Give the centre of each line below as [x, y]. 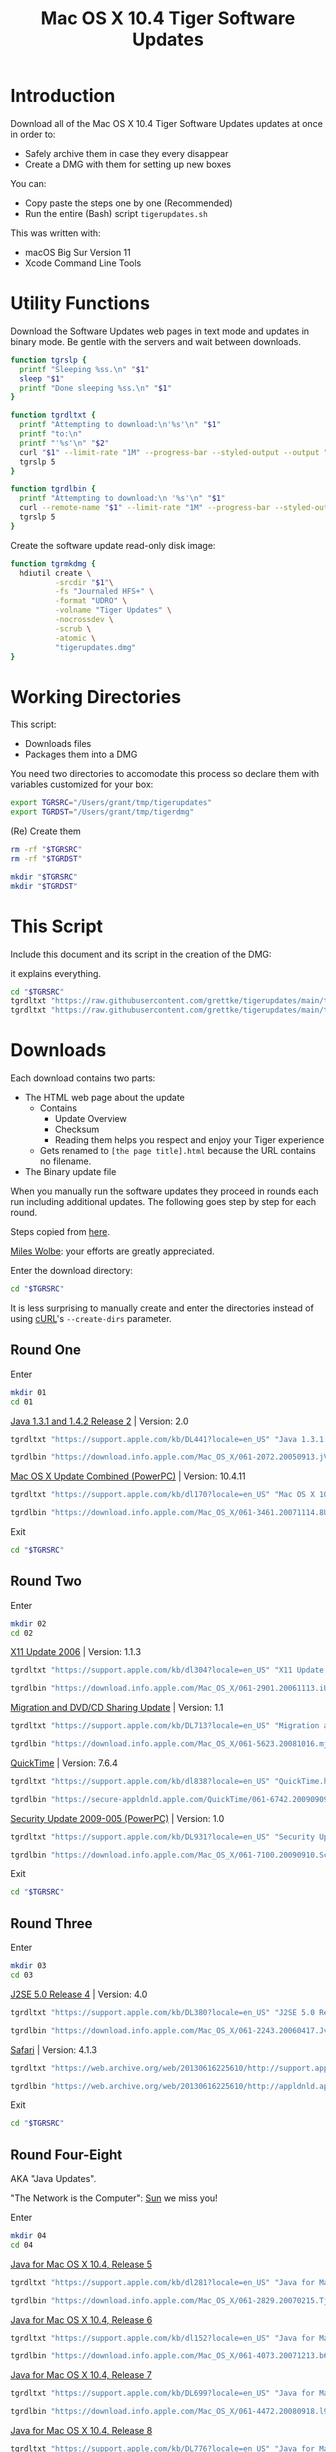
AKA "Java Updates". [53, 2179]
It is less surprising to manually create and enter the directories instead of [162, 1308]
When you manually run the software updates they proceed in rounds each [164, 1191]
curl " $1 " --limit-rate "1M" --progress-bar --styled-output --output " [174, 452]
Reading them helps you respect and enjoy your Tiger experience [189, 1140]
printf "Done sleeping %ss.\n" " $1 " [95, 388]
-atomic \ [75, 638]
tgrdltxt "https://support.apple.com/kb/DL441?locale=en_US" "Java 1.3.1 [167, 1439]
